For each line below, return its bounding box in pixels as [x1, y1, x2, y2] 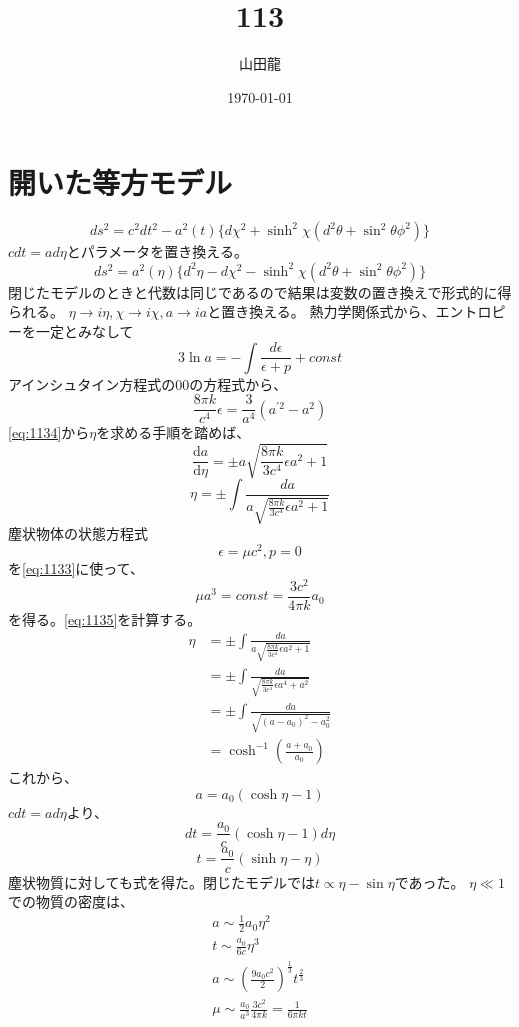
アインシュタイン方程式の [8, 373, 176, 394]
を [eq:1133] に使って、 [8, 558, 144, 579]
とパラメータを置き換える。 [66, 241, 248, 262]
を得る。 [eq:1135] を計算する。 [8, 608, 202, 629]
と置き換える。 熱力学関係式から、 [207, 301, 436, 322]
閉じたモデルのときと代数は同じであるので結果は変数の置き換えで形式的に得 [8, 281, 512, 302]
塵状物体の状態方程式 [8, 523, 148, 544]
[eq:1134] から [8, 422, 90, 443]
